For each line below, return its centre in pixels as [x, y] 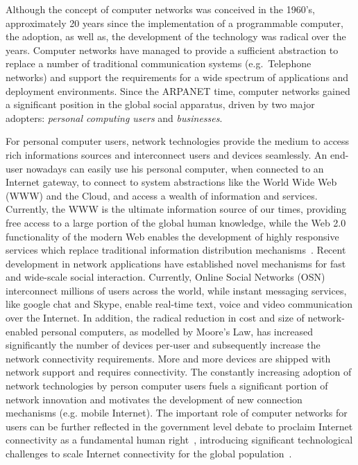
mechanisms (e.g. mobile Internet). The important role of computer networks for [177, 413]
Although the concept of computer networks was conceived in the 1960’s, [160, 9]
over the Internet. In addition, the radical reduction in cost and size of [155, 318]
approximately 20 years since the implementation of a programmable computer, [174, 23]
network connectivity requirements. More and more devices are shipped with [168, 358]
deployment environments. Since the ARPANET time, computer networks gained [178, 90]
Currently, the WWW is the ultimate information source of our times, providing [176, 209]
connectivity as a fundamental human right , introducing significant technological [179, 440]
